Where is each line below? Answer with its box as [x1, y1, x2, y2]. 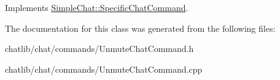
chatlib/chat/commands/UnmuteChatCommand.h [5, 42, 194, 55]
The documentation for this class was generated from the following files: [5, 21, 276, 34]
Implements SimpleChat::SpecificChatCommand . [5, 1, 189, 13]
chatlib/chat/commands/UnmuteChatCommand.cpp [5, 62, 203, 75]
